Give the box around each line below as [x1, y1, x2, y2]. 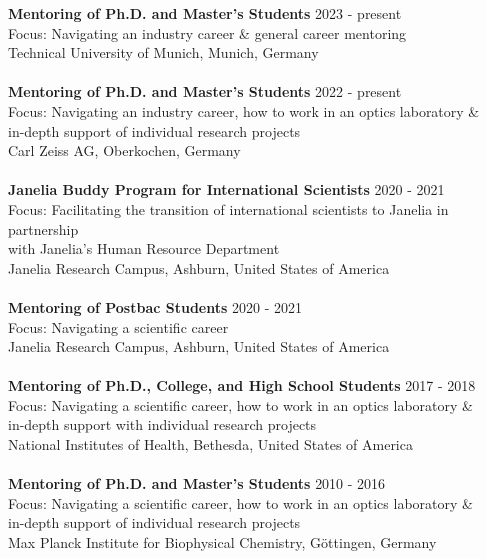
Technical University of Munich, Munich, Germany [8, 42, 319, 63]
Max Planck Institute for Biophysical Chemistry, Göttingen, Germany [8, 532, 437, 553]
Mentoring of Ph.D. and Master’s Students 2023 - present [8, 3, 402, 23]
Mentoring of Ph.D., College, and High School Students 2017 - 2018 [8, 375, 476, 396]
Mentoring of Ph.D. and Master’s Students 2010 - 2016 [8, 473, 386, 494]
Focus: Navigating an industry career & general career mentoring [8, 22, 407, 43]
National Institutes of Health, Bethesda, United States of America [8, 434, 413, 455]
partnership [8, 218, 79, 239]
